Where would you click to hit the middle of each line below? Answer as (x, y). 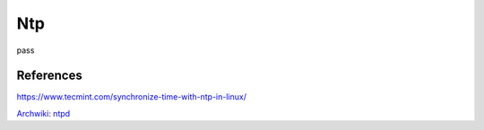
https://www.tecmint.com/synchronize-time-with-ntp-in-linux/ (131, 97)
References (49, 76)
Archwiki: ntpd (43, 113)
